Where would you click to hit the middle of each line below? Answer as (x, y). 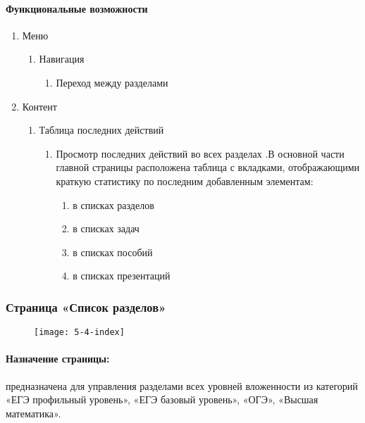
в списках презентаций (122, 276)
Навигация (62, 59)
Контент (39, 106)
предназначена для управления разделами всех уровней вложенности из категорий (182, 385)
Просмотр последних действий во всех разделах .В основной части (200, 153)
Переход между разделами (112, 82)
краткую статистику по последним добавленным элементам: (185, 181)
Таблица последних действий (101, 130)
